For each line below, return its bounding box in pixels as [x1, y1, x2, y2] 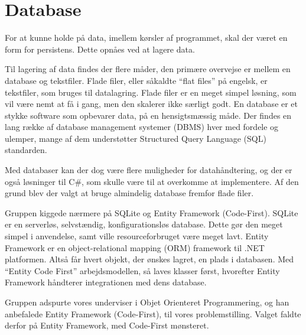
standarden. [5, 144, 47, 156]
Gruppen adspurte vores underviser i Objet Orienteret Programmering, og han [5, 296, 289, 308]
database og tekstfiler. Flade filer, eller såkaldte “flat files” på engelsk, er [5, 74, 268, 86]
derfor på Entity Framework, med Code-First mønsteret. [5, 319, 209, 331]
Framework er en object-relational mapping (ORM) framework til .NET [5, 241, 265, 253]
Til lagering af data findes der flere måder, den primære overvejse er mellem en [5, 63, 291, 75]
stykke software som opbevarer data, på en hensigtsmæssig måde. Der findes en [5, 109, 292, 121]
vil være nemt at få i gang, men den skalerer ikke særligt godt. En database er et [5, 97, 298, 110]
